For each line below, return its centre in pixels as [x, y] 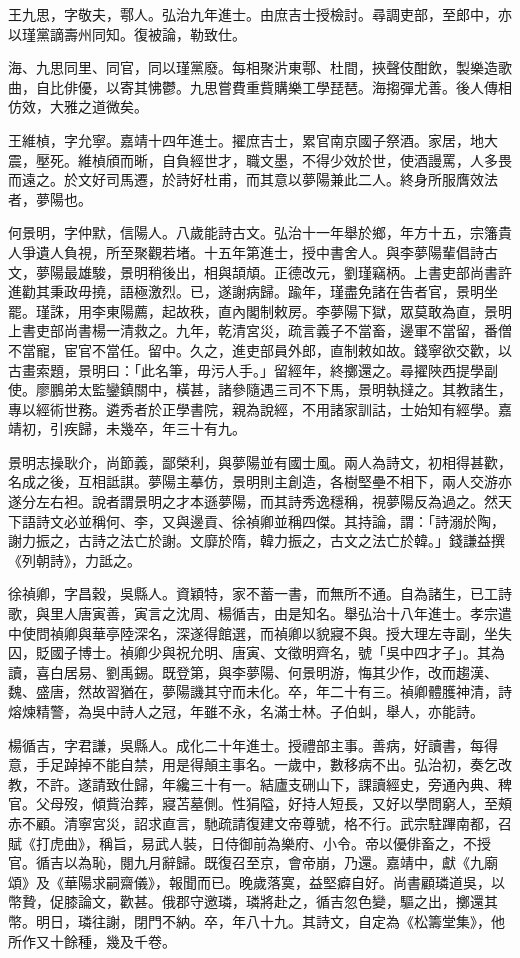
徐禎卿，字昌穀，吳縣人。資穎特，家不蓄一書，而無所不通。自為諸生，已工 [253, 593]
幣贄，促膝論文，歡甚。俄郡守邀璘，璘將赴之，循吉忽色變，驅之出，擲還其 [253, 901]
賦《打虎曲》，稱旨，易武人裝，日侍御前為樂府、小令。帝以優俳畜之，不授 [249, 842]
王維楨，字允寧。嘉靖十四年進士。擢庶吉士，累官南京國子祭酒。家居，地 [246, 139]
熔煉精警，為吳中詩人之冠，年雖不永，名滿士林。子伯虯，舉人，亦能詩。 [246, 711]
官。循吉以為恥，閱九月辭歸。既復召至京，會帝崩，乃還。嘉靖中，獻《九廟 [253, 862]
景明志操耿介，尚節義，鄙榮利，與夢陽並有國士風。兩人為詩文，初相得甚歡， [260, 461]
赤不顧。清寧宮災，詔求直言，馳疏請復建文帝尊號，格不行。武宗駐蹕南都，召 [260, 822]
